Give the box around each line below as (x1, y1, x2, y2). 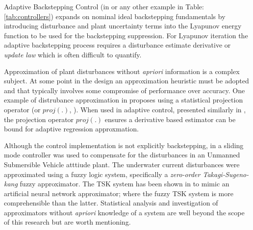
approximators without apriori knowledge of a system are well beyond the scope (4, 207, 245, 217)
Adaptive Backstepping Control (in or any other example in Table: (4, 1, 204, 11)
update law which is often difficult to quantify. (4, 49, 142, 59)
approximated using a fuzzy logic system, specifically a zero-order (4, 169, 201, 179)
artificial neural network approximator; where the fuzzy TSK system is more (4, 188, 233, 198)
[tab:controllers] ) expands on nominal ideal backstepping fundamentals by (4, 11, 226, 21)
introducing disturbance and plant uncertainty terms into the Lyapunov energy (4, 21, 242, 31)
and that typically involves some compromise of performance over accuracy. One (4, 85, 245, 95)
